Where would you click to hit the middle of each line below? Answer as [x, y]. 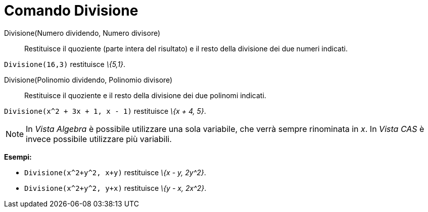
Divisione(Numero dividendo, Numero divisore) [82, 33]
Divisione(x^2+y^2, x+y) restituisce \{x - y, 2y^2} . [115, 172]
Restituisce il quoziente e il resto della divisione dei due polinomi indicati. [145, 95]
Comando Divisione [71, 11]
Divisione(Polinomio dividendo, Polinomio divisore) [88, 80]
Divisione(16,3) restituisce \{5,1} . [65, 64]
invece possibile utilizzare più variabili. [99, 139]
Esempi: [18, 157]
